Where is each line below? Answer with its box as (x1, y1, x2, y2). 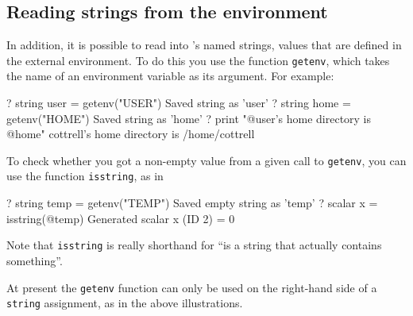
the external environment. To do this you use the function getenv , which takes (6, 52, 390, 68)
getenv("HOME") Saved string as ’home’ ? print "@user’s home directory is (6, 110, 372, 126)
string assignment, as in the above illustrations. (6, 295, 243, 311)
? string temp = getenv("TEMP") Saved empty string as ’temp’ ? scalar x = (6, 195, 378, 211)
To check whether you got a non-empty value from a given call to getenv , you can (6, 152, 407, 168)
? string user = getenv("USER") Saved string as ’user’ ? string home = (6, 94, 351, 111)
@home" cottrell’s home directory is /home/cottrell (6, 125, 255, 142)
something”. (6, 252, 63, 268)
